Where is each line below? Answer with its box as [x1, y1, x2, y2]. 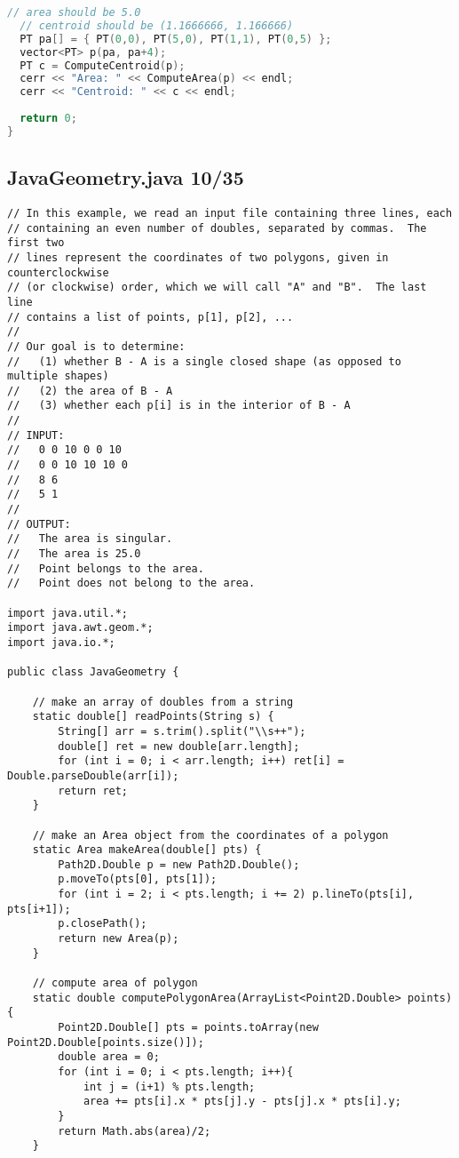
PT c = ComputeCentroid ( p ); [20, 59, 186, 72]
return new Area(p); [58, 932, 179, 946]
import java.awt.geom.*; [7, 621, 154, 635]
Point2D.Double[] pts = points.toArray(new [58, 1021, 319, 1034]
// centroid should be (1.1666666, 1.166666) [20, 19, 294, 32]
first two [7, 236, 65, 250]
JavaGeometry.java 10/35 [7, 164, 244, 191]
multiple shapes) [7, 370, 109, 383]
